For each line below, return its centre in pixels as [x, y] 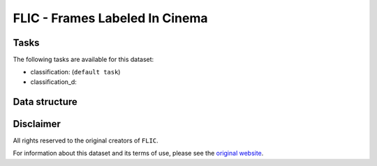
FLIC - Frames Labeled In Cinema [111, 18]
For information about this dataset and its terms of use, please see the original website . [138, 153]
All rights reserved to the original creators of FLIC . [86, 140]
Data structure [45, 102]
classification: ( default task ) [75, 72]
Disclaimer [37, 124]
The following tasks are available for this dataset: [83, 60]
